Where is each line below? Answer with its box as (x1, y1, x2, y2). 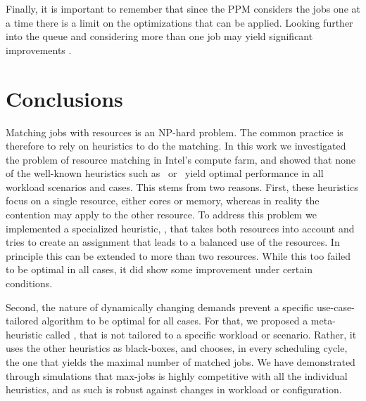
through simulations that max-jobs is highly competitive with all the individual (6, 368, 348, 383)
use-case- (317, 299, 355, 314)
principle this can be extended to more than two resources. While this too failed (6, 248, 351, 263)
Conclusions (6, 84, 123, 112)
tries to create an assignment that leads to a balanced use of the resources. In (6, 235, 340, 249)
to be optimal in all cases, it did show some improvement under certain (6, 262, 313, 277)
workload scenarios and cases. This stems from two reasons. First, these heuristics (6, 179, 358, 194)
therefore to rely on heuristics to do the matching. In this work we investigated (6, 138, 346, 153)
